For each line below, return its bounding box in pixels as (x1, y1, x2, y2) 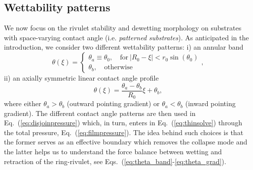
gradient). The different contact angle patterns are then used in (4, 108, 196, 118)
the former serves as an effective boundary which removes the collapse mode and (4, 137, 248, 147)
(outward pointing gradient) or (67, 98, 160, 109)
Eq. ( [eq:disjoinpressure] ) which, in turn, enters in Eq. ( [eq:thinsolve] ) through (4, 117, 242, 128)
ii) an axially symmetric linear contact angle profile (4, 72, 159, 83)
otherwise (104, 64, 133, 71)
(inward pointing (185, 98, 236, 109)
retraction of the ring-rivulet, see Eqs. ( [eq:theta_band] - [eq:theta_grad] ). (4, 156, 226, 166)
